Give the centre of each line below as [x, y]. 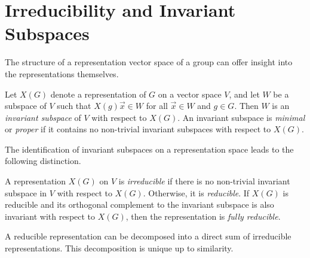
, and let [244, 94]
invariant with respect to [50, 216]
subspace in [26, 192]
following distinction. [43, 161]
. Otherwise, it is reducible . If [196, 192]
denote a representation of [98, 94]
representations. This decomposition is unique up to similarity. [119, 248]
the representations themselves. [62, 73]
